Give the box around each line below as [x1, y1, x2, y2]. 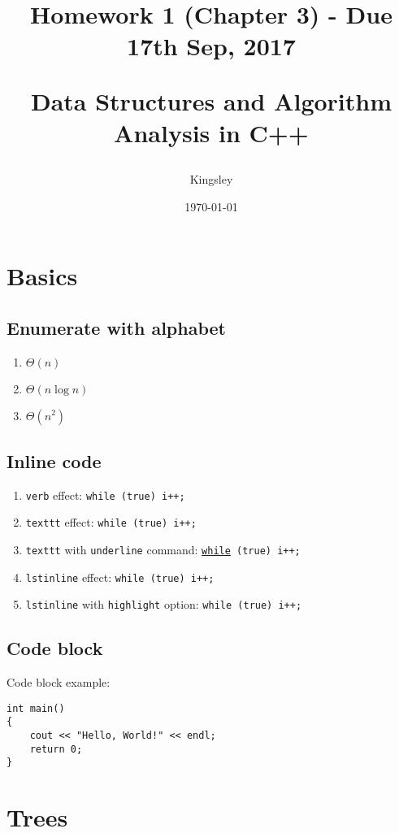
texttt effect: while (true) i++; [25, 514, 197, 531]
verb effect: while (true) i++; [25, 486, 185, 503]
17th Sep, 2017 [127, 29, 296, 63]
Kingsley [189, 170, 233, 187]
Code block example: [7, 674, 111, 691]
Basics [7, 259, 78, 293]
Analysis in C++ [114, 115, 309, 149]
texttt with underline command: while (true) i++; [25, 541, 301, 558]
